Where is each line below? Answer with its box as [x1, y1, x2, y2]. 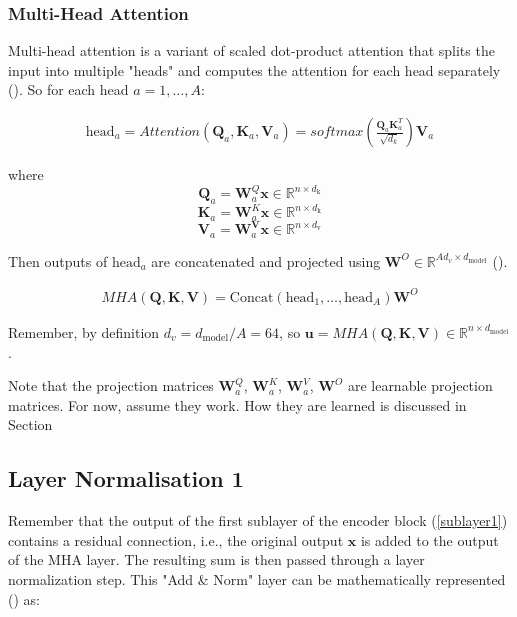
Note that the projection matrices [8, 375, 214, 396]
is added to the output [360, 529, 499, 550]
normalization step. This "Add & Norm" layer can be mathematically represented [8, 568, 506, 589]
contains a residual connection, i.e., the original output [8, 529, 344, 550]
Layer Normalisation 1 [8, 463, 244, 494]
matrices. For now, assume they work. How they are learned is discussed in [8, 394, 467, 415]
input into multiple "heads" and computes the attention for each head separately [8, 59, 501, 80]
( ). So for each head [8, 79, 129, 100]
